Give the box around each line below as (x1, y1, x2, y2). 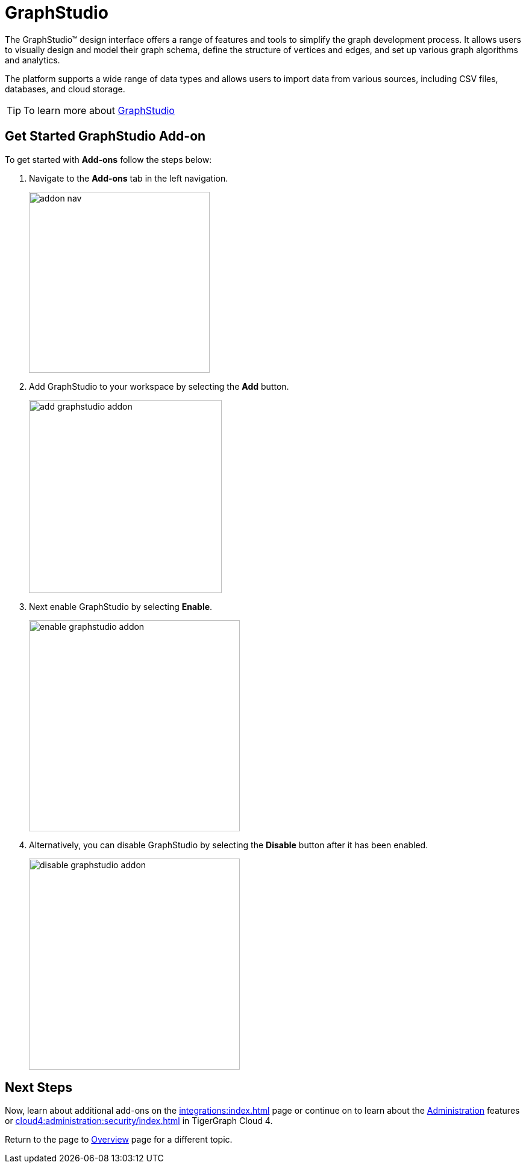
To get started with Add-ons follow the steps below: (5, 154, 212, 165)
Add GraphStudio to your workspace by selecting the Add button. (29, 381, 289, 392)
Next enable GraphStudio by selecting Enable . (29, 601, 213, 612)
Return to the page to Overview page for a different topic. (5, 1134, 233, 1145)
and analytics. (5, 54, 60, 65)
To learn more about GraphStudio (23, 104, 175, 116)
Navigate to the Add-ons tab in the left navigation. (29, 173, 228, 183)
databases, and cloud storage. (5, 83, 125, 94)
